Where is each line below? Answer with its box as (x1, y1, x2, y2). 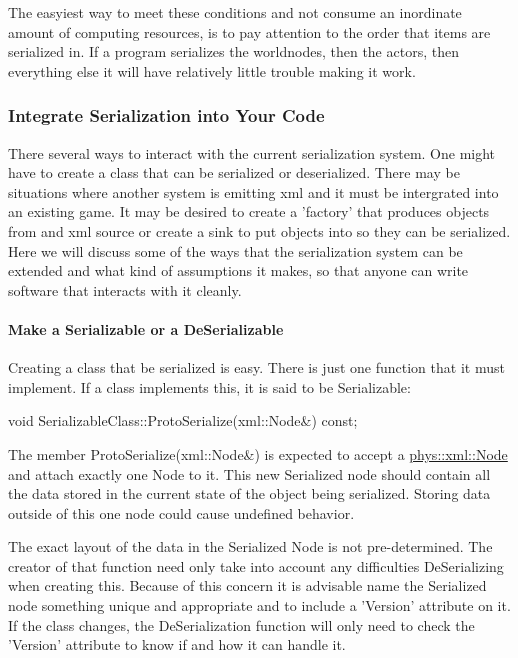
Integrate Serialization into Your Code (8, 103, 325, 128)
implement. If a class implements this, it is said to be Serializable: (8, 376, 411, 397)
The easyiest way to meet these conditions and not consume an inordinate (8, 2, 462, 22)
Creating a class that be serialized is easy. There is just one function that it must (8, 357, 505, 378)
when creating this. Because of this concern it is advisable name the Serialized (8, 575, 487, 596)
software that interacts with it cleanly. (8, 279, 242, 300)
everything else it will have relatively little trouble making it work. (8, 60, 416, 81)
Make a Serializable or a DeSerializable (8, 318, 284, 339)
